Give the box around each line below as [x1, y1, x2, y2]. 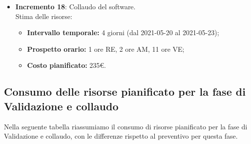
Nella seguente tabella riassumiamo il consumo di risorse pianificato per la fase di [4, 121, 248, 131]
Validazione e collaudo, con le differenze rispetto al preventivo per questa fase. [4, 131, 238, 141]
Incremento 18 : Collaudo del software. [15, 1, 136, 11]
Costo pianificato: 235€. [27, 60, 106, 70]
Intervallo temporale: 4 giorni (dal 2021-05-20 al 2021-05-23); [27, 27, 219, 38]
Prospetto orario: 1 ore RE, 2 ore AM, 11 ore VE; [27, 43, 185, 54]
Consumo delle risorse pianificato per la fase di [4, 84, 246, 99]
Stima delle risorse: [15, 11, 72, 21]
